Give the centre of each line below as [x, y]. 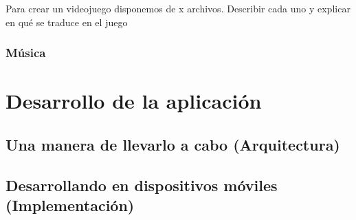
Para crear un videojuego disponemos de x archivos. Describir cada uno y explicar [178, 8]
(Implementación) [70, 205]
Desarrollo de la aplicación [134, 101]
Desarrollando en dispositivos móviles [142, 185]
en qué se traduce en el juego [67, 22]
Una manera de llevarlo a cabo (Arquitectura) [173, 144]
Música [26, 53]
